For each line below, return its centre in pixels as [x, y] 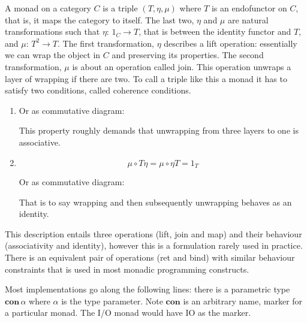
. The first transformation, [106, 43]
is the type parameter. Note [112, 301]
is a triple [120, 8]
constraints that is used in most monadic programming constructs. [127, 269]
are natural [248, 19]
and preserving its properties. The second [188, 55]
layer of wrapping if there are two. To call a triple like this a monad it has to [146, 78]
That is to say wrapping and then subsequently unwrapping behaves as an [155, 202]
